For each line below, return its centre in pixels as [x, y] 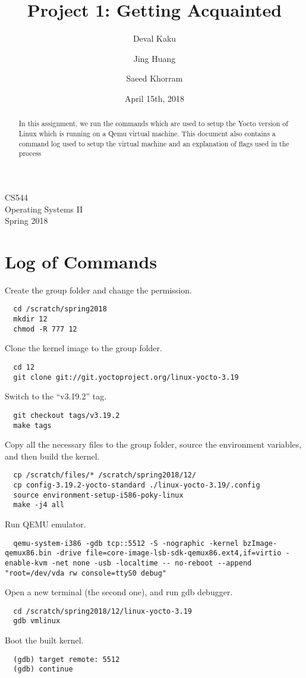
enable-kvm [26, 563]
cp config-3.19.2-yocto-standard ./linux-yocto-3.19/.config [137, 485]
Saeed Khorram [154, 78]
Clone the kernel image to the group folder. [83, 348]
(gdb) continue [43, 669]
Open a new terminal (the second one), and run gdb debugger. [119, 592]
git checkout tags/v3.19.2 [67, 415]
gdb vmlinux [37, 621]
